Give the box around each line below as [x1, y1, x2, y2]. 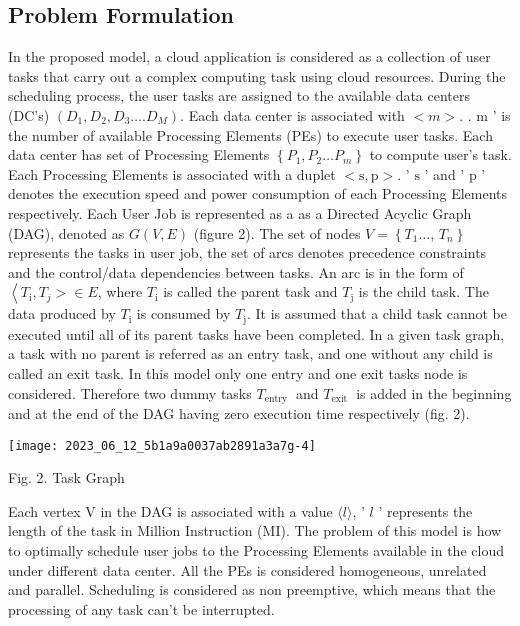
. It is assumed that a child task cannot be [246, 303, 508, 324]
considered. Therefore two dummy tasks [8, 382, 252, 403]
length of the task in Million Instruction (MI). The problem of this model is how [8, 520, 502, 541]
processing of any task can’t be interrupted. [8, 598, 275, 619]
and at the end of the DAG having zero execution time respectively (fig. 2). [8, 403, 470, 424]
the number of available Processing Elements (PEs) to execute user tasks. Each [8, 124, 493, 145]
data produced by [8, 303, 116, 324]
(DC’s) [8, 104, 50, 125]
